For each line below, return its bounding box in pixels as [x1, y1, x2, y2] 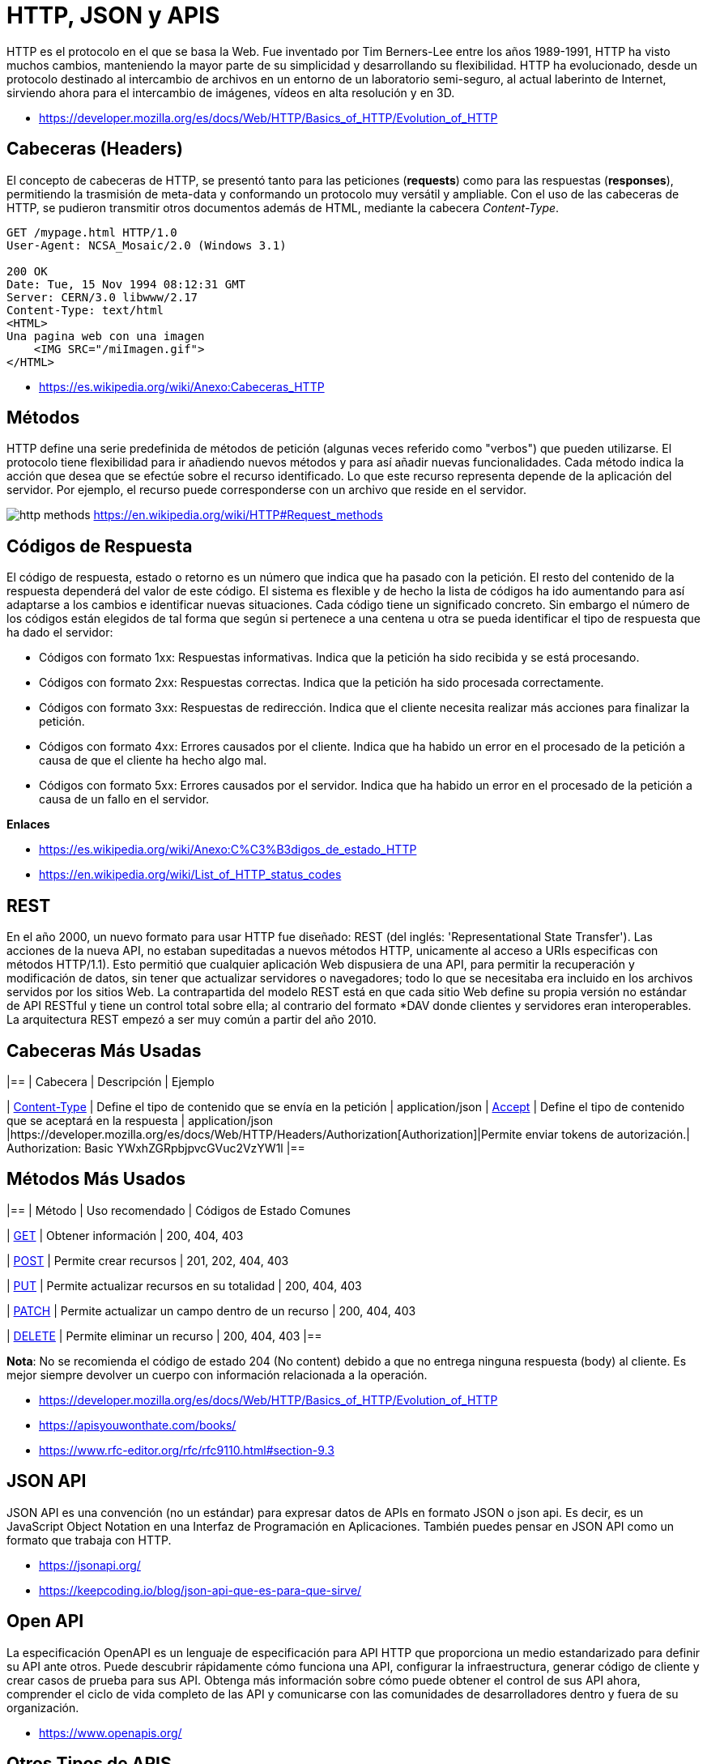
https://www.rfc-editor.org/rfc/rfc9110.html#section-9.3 [39, 1442, 334, 1457]
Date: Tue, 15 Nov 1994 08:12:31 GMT [6, 277, 246, 291]
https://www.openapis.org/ [39, 1725, 182, 1740]
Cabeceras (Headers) [6, 138, 184, 160]
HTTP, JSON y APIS [6, 2, 220, 29]
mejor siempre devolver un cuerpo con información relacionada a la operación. [6, 1367, 428, 1382]
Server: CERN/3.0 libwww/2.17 [6, 290, 198, 304]
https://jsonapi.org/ [39, 1557, 141, 1572]
